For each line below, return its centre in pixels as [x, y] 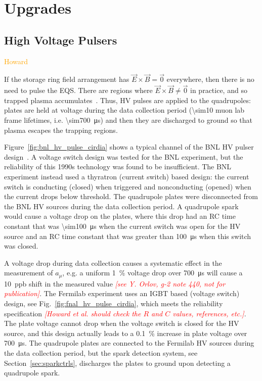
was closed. [21, 246]
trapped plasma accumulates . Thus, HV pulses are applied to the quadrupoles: [127, 100]
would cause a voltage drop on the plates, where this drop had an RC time [120, 216]
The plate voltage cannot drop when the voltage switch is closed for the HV [122, 323]
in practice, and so [219, 90]
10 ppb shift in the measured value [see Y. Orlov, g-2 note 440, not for [115, 283]
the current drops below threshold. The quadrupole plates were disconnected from [131, 196]
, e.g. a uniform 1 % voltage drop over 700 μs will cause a [152, 273]
